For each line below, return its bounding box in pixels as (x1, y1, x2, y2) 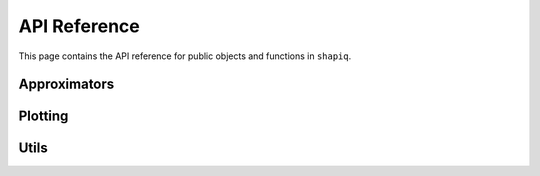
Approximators (18, 76, 115, 93)
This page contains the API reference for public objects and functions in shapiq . (18, 50, 352, 62)
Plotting (18, 108, 69, 125)
